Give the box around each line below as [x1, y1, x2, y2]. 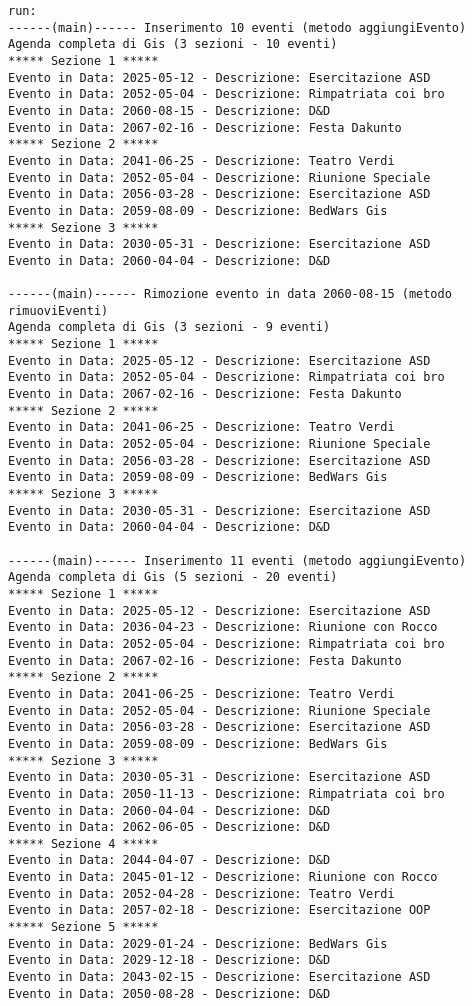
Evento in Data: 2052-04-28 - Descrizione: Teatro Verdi [8, 886, 395, 901]
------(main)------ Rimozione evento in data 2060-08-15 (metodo [8, 287, 452, 302]
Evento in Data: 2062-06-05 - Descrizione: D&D [8, 820, 331, 835]
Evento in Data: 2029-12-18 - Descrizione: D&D [8, 953, 331, 968]
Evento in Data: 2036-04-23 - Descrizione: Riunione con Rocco [8, 620, 438, 635]
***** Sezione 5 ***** [8, 920, 159, 935]
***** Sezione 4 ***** [8, 836, 159, 851]
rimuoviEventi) [8, 303, 109, 318]
